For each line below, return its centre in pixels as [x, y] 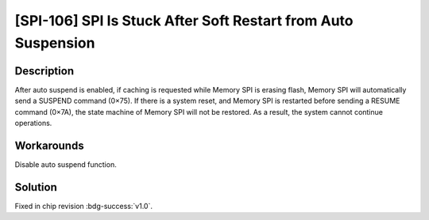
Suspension [55, 43]
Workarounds [49, 145]
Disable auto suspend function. [66, 164]
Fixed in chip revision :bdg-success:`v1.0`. [83, 206]
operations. [33, 123]
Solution [36, 187]
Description [44, 71]
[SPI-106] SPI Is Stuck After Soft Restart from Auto [184, 21]
